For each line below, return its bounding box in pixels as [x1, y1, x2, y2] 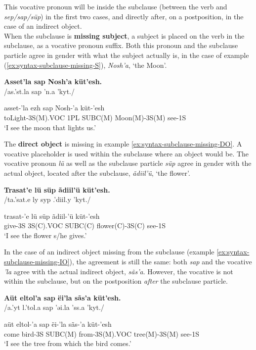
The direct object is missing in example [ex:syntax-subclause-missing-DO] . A [4, 139, 242, 149]
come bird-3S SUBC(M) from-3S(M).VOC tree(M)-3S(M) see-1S [4, 328, 200, 339]
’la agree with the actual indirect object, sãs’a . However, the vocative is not [4, 266, 233, 276]
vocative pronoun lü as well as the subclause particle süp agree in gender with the [4, 158, 252, 168]
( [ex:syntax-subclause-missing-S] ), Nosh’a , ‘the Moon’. [4, 59, 167, 70]
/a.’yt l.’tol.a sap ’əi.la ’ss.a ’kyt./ [4, 302, 104, 312]
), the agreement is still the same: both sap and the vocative [69, 256, 252, 267]
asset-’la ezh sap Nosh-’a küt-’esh [4, 102, 105, 113]
